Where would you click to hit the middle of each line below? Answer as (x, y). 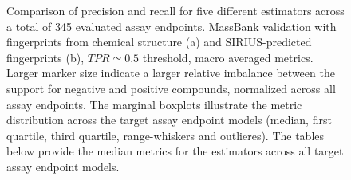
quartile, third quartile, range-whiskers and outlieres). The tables (166, 135)
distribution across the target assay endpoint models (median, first (169, 120)
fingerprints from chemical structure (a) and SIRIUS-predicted (159, 42)
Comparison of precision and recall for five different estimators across (175, 10)
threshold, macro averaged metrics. (228, 57)
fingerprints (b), (45, 57)
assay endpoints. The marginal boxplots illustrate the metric (154, 104)
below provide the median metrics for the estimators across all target (175, 151)
